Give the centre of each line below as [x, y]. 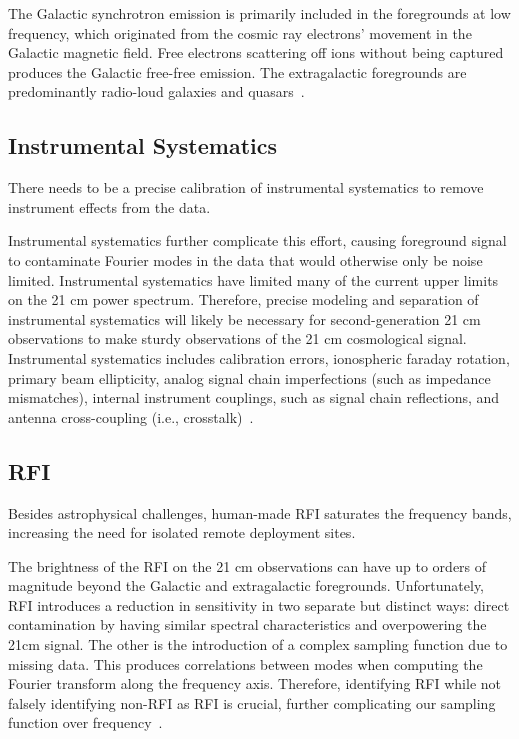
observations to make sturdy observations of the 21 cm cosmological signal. [237, 338]
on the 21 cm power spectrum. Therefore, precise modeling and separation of [243, 299]
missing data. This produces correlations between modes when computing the [245, 663]
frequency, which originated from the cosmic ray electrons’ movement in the [240, 32]
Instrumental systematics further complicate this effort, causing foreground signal [257, 240]
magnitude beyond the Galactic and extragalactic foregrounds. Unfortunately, [246, 585]
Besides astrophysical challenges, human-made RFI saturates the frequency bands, [260, 512]
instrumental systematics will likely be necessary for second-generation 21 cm [244, 318]
